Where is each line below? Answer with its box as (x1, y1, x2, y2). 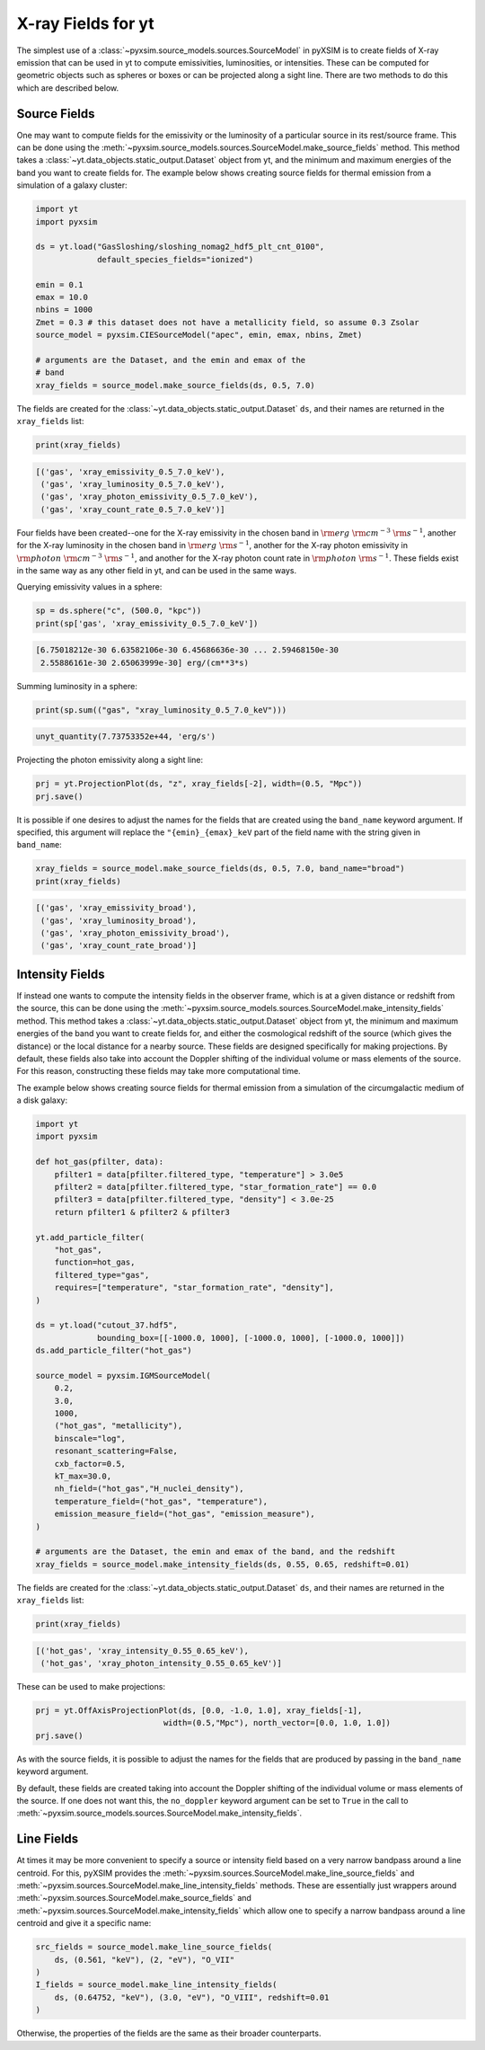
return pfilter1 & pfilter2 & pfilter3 (54, 1207, 231, 1217)
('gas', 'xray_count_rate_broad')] (40, 940, 198, 951)
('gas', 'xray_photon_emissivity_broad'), (40, 928, 231, 938)
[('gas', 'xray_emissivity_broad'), (35, 903, 198, 913)
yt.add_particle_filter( (35, 1232, 145, 1242)
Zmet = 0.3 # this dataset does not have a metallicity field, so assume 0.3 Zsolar (35, 317, 419, 327)
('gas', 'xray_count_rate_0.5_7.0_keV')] (40, 504, 225, 514)
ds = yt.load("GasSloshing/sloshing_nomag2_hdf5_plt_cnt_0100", (35, 242, 325, 252)
